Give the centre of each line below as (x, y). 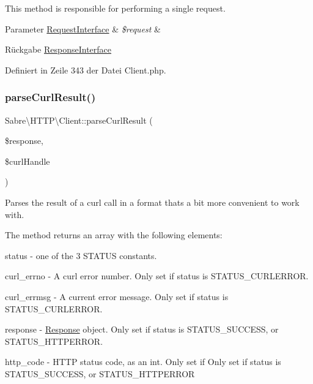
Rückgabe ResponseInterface (58, 49)
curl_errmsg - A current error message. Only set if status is (117, 296)
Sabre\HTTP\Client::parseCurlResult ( (79, 120)
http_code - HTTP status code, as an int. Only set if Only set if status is (143, 362)
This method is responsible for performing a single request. (115, 8)
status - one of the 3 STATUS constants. (81, 255)
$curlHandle (28, 161)
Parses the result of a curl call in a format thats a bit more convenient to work (152, 202)
